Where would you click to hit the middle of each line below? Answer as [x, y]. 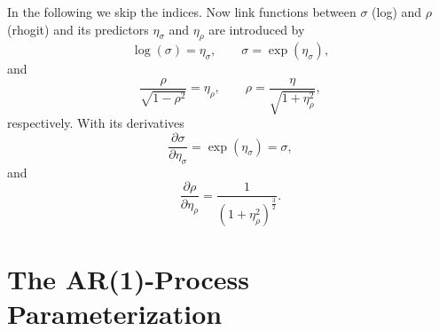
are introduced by [257, 29]
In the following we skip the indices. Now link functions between [182, 12]
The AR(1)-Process [128, 278]
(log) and [397, 12]
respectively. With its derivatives [96, 123]
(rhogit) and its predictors [78, 29]
